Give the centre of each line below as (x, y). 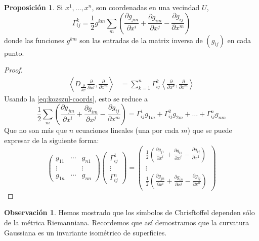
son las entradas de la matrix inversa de (141, 40)
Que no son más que (36, 130)
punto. (14, 53)
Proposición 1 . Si (34, 7)
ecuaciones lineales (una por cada (127, 130)
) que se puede (210, 130)
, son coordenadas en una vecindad (146, 7)
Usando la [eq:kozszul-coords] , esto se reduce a (76, 98)
